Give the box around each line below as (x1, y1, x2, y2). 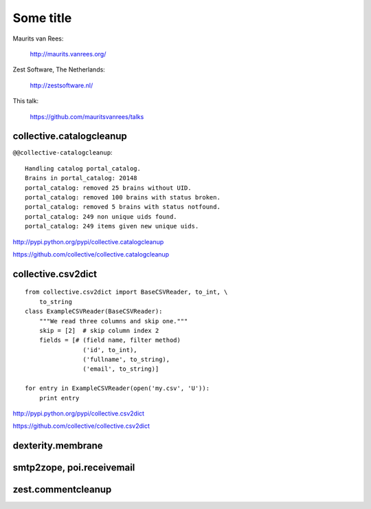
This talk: (12, 97, 39, 105)
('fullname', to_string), (82, 356, 170, 364)
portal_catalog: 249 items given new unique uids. (25, 222, 199, 230)
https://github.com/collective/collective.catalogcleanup (12, 250, 170, 258)
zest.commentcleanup (12, 484, 112, 495)
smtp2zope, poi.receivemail (12, 462, 135, 474)
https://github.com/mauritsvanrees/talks (30, 112, 144, 120)
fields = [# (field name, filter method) (38, 336, 181, 344)
